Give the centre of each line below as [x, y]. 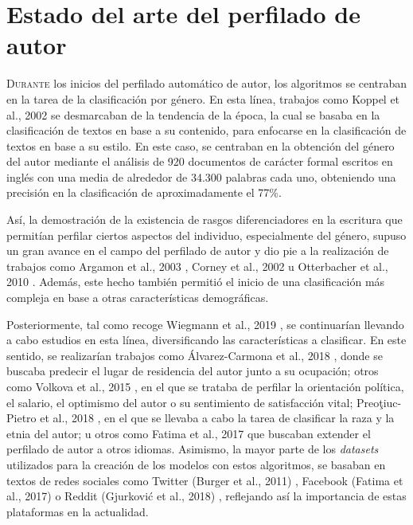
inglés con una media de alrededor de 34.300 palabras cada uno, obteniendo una [201, 176]
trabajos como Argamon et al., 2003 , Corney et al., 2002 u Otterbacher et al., [197, 266]
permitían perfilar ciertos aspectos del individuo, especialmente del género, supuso [206, 235]
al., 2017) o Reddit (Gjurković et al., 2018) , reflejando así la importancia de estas [206, 496]
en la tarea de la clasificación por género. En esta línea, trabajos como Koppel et [203, 98]
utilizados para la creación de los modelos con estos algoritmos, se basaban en [196, 464]
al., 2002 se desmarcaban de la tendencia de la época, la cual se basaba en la [193, 114]
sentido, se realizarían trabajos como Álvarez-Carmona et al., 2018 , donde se [195, 355]
